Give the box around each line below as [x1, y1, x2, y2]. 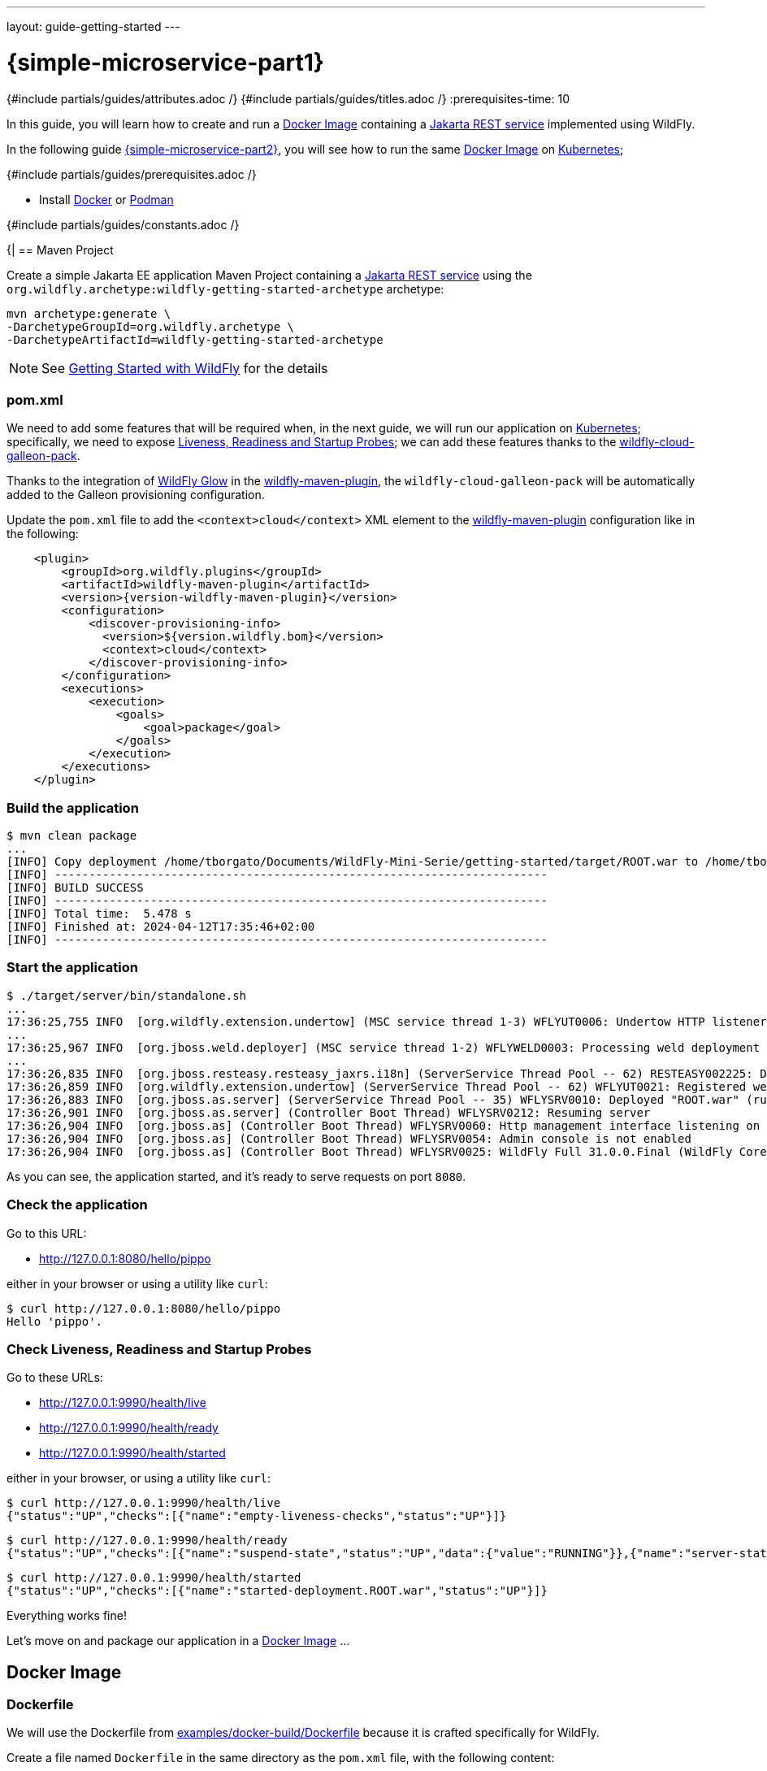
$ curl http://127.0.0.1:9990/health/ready [6, 1534, 288, 1547]
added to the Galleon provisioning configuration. [6, 488, 265, 502]
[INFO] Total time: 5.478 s [6, 907, 192, 920]
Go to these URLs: [6, 1370, 103, 1385]
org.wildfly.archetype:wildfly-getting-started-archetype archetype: [6, 281, 444, 296]
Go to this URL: [6, 1226, 87, 1240]
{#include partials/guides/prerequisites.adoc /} [6, 167, 257, 181]
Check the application [6, 1196, 148, 1213]
